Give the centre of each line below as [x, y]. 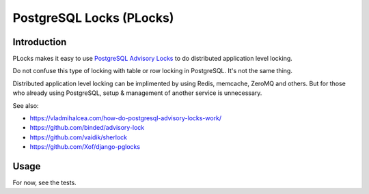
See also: [26, 105]
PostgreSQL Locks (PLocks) [93, 18]
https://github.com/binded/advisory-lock [87, 128]
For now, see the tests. [44, 183]
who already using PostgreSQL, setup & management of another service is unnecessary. [137, 93]
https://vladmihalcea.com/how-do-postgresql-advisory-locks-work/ [126, 118]
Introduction [40, 42]
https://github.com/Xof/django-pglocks [85, 147]
